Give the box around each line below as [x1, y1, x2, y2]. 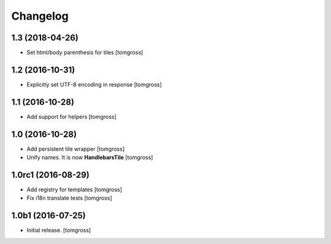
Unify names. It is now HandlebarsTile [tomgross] [26, 154, 153, 161]
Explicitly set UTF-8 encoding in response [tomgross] [26, 80, 162, 88]
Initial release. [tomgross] [26, 227, 91, 234]
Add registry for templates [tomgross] [26, 186, 123, 193]
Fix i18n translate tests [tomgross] [26, 194, 113, 202]
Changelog [11, 9, 69, 23]
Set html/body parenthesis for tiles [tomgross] [26, 49, 143, 56]
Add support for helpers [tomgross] [26, 113, 116, 120]
